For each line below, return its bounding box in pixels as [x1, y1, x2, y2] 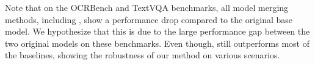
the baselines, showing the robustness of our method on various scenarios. [5, 49, 280, 61]
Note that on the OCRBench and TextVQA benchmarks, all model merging [5, 1, 289, 13]
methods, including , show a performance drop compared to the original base [5, 13, 293, 26]
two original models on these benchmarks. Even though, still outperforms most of [5, 36, 310, 49]
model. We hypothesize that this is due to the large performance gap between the [5, 25, 310, 38]
